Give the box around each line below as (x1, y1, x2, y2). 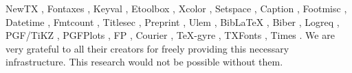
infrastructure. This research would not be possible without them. (5, 55, 283, 69)
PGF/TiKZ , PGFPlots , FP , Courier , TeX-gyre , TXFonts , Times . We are (5, 28, 335, 42)
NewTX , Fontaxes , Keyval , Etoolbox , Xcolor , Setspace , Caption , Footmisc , (5, 1, 347, 15)
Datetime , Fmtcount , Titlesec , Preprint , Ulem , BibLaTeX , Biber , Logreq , (5, 14, 340, 29)
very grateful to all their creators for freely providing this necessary (5, 41, 289, 55)
